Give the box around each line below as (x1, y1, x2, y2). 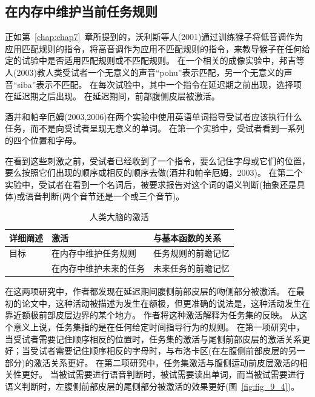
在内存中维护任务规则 (51, 247, 136, 259)
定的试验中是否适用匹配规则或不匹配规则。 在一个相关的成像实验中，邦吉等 (5, 54, 305, 67)
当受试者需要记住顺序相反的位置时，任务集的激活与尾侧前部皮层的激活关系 (5, 332, 302, 345)
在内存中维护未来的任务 (51, 262, 145, 275)
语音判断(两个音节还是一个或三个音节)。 (25, 190, 185, 202)
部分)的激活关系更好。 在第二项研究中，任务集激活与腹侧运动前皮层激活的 (5, 356, 300, 369)
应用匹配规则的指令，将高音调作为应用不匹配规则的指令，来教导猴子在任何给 (5, 42, 310, 55)
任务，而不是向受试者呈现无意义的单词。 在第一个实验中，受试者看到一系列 (5, 122, 305, 135)
